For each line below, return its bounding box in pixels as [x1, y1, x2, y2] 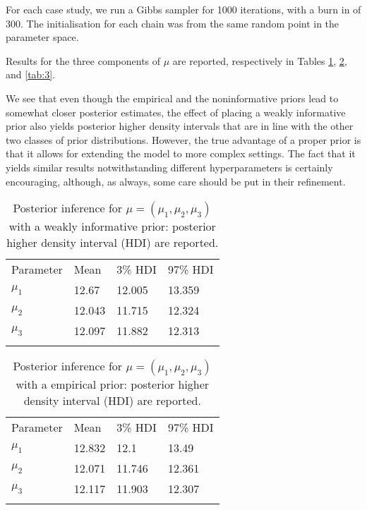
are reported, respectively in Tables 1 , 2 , [172, 53, 347, 68]
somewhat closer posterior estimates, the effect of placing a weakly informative [6, 104, 346, 119]
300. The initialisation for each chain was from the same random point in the [6, 16, 339, 30]
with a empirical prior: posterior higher [16, 376, 210, 393]
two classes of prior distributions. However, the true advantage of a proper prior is [6, 132, 361, 147]
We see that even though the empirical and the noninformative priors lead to [6, 90, 339, 105]
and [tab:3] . [6, 67, 56, 82]
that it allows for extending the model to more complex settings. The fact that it [6, 146, 356, 161]
